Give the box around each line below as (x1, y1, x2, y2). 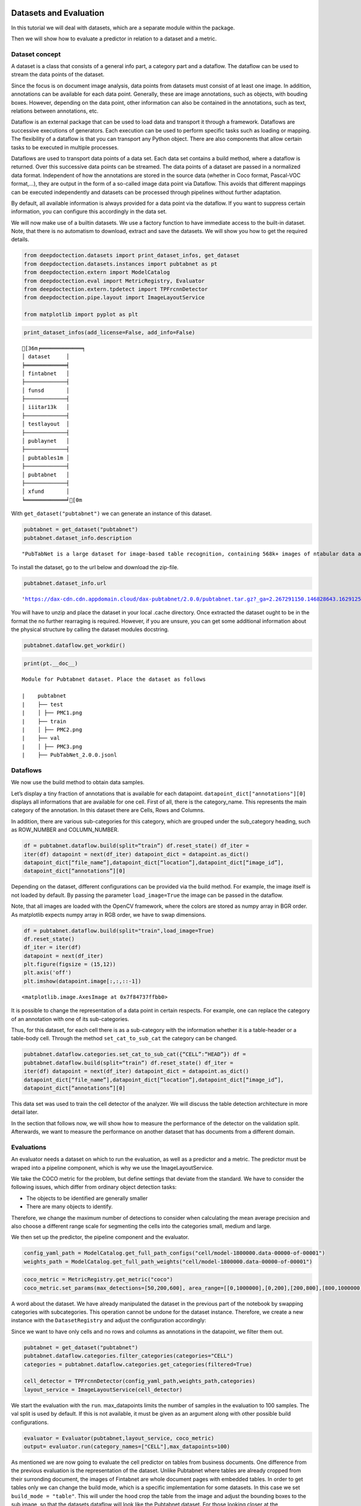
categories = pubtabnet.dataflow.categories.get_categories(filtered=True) (23, 1361, 253, 1367)
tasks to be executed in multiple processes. (11, 143, 119, 151)
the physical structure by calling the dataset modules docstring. (11, 626, 170, 633)
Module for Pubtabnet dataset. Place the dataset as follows (22, 675, 206, 683)
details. (11, 236, 29, 243)
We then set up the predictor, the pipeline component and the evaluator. (11, 1234, 190, 1241)
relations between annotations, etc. (11, 107, 99, 114)
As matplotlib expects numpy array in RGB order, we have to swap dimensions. (11, 911, 207, 918)
